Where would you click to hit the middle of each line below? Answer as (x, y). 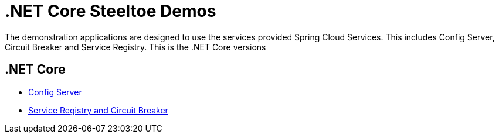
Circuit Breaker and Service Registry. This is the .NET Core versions (135, 47)
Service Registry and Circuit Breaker (98, 110)
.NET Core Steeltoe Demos (111, 11)
